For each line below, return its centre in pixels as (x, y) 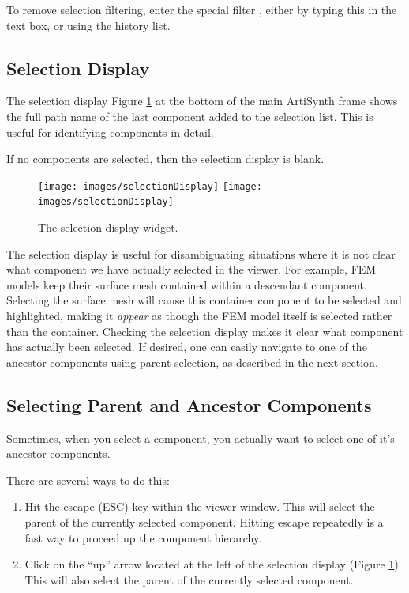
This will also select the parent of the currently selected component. (189, 579)
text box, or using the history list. (88, 25)
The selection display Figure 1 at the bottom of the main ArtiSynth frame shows (202, 101)
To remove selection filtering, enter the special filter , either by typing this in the (202, 9)
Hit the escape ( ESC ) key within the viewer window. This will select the (200, 506)
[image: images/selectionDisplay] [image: (150, 186)
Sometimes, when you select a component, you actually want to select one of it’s (201, 438)
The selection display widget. (108, 227)
